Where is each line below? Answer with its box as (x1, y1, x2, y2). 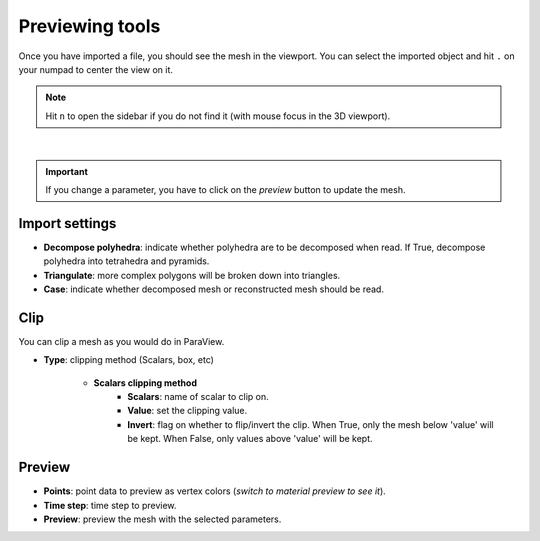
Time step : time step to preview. (43, 499, 177, 511)
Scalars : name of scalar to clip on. (127, 391, 269, 403)
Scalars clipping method (93, 376, 197, 389)
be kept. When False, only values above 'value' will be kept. (127, 433, 374, 445)
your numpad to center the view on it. (18, 63, 174, 75)
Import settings (18, 215, 117, 232)
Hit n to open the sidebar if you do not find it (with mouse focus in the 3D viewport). (45, 110, 391, 122)
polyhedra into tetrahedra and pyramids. (43, 255, 210, 267)
